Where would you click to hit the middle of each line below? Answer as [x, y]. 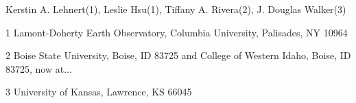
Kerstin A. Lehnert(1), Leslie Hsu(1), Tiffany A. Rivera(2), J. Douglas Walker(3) [176, 9]
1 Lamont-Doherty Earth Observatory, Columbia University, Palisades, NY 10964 [177, 32]
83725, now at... [39, 68]
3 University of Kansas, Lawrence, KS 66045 [99, 92]
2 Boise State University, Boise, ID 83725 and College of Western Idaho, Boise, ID [178, 55]
